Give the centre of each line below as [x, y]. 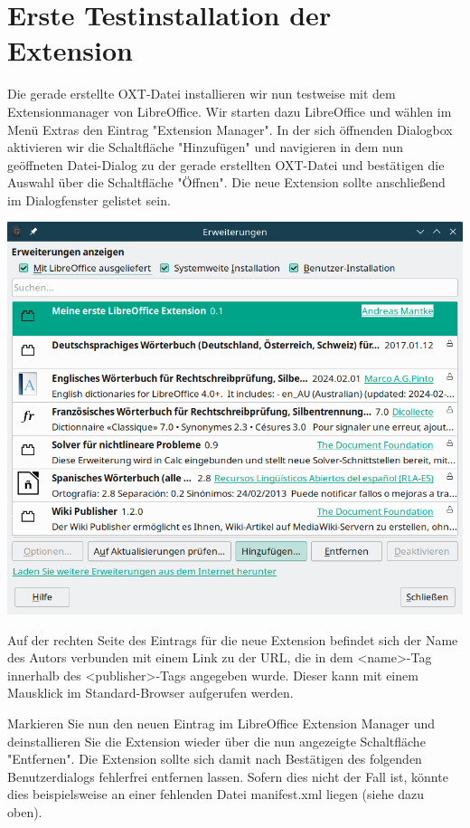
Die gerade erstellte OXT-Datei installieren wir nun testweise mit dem [202, 94]
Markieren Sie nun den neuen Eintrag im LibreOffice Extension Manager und [221, 723]
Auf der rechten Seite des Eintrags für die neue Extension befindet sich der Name [233, 639]
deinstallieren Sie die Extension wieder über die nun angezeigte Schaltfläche [216, 741]
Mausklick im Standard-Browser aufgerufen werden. [150, 693]
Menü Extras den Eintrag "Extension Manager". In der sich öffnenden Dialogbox [230, 129]
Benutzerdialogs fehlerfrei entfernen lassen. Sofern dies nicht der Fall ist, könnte [228, 776]
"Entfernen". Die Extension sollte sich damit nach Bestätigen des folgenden [215, 759]
